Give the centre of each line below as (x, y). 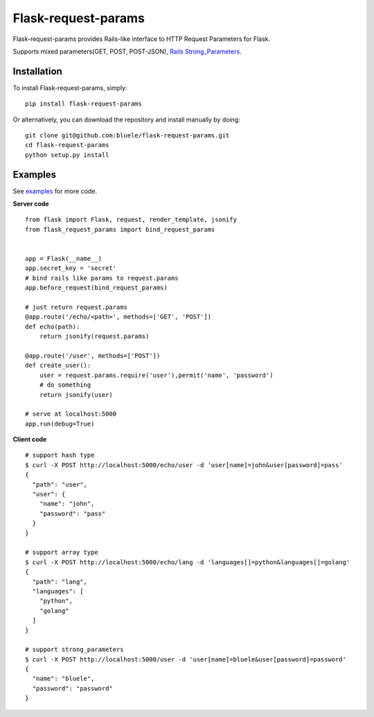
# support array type (62, 552)
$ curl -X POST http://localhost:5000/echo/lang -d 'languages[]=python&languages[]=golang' (188, 562)
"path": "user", (60, 484)
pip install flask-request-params (83, 104)
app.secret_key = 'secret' (71, 268)
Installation (37, 71)
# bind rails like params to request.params (102, 278)
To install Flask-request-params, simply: (70, 87)
